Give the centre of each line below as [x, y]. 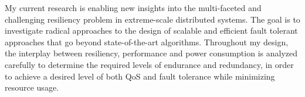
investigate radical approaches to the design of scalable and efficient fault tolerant [151, 30]
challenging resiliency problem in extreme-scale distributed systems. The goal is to [152, 19]
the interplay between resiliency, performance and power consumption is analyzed [151, 53]
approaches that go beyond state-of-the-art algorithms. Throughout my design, [147, 42]
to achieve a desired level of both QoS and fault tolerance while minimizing [140, 76]
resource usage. [32, 87]
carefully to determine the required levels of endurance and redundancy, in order [149, 64]
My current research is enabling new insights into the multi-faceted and [133, 8]
